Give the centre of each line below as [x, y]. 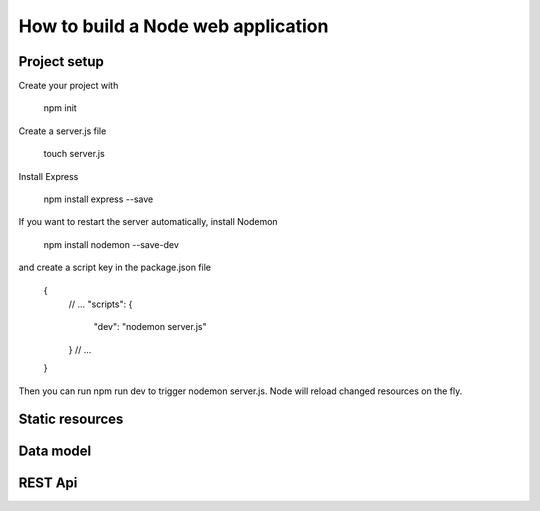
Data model [55, 451]
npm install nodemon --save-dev [111, 244]
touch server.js [74, 154]
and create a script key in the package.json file [115, 267]
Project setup [61, 61]
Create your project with [68, 86]
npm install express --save [98, 199]
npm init [60, 108]
